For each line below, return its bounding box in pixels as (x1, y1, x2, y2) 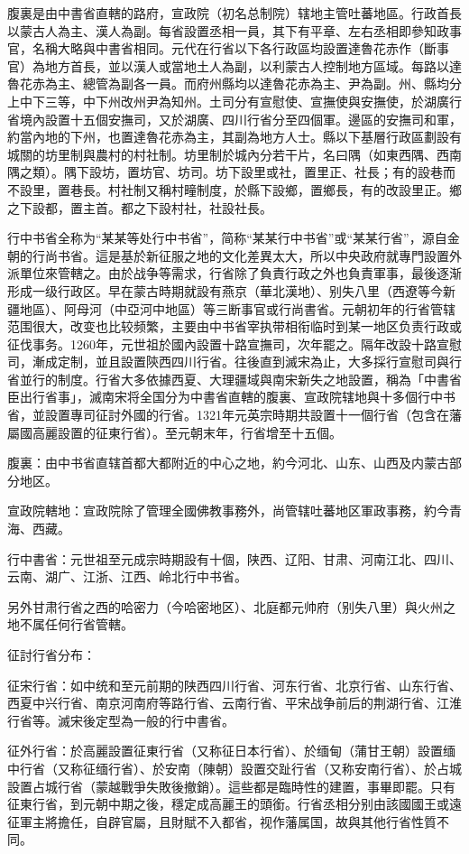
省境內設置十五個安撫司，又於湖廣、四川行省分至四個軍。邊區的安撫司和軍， (7, 109, 462, 128)
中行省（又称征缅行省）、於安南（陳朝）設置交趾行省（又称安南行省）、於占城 (7, 758, 462, 777)
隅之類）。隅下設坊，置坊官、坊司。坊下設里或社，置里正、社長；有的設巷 (7, 162, 443, 181)
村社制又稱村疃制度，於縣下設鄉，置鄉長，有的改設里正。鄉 (107, 180, 462, 199)
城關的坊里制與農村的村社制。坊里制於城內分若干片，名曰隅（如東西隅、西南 (7, 144, 462, 163)
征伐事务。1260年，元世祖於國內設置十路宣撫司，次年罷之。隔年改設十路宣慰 (7, 334, 462, 353)
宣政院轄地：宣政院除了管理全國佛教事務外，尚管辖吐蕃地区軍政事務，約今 (7, 501, 449, 520)
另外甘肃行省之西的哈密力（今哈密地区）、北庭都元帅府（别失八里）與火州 (7, 597, 443, 616)
